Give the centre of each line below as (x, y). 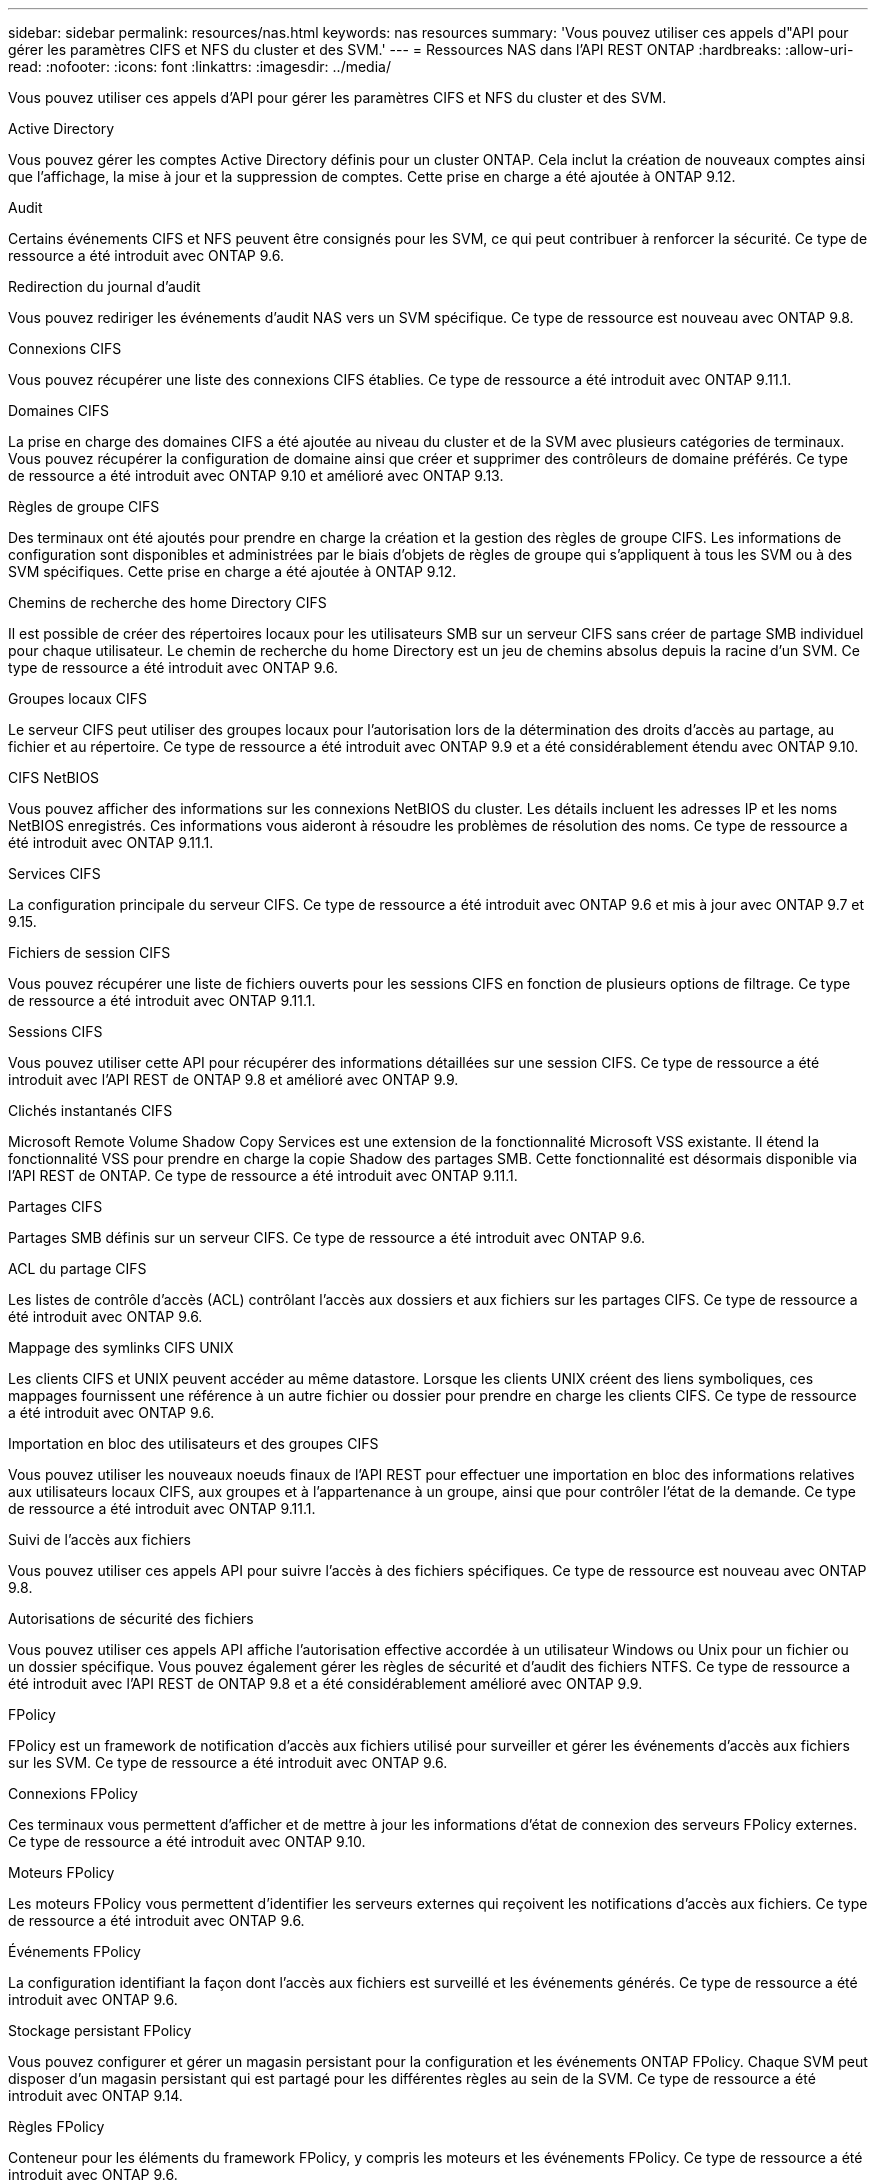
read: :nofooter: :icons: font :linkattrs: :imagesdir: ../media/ (199, 66)
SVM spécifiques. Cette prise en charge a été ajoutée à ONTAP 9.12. (232, 571)
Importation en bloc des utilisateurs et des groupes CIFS (193, 1443)
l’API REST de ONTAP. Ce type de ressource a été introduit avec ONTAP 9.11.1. (263, 1175)
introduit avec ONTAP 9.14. (95, 2095)
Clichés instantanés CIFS (90, 1110)
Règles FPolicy (56, 2126)
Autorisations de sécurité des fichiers (131, 1618)
